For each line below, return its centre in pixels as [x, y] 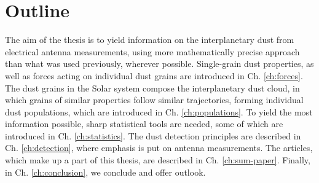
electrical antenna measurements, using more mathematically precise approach [152, 51]
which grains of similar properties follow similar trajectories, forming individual [154, 100]
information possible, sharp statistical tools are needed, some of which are [144, 124]
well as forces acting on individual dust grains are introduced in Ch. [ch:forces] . [154, 75]
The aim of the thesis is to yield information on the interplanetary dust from [150, 40]
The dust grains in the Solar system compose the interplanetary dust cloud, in [152, 88]
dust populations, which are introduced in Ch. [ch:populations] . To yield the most [159, 111]
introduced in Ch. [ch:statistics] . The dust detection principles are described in [153, 135]
